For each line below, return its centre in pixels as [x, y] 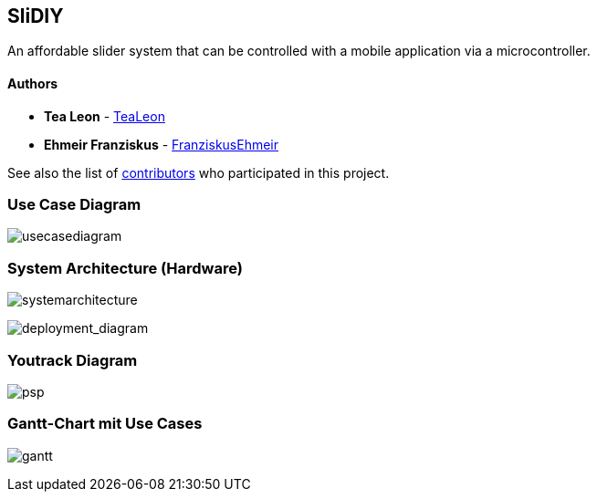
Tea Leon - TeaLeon [105, 116]
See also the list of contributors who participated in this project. [199, 172]
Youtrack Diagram [73, 360]
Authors [33, 84]
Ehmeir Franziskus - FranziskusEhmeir [162, 144]
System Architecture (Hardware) [125, 268]
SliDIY [36, 16]
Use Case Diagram [74, 205]
